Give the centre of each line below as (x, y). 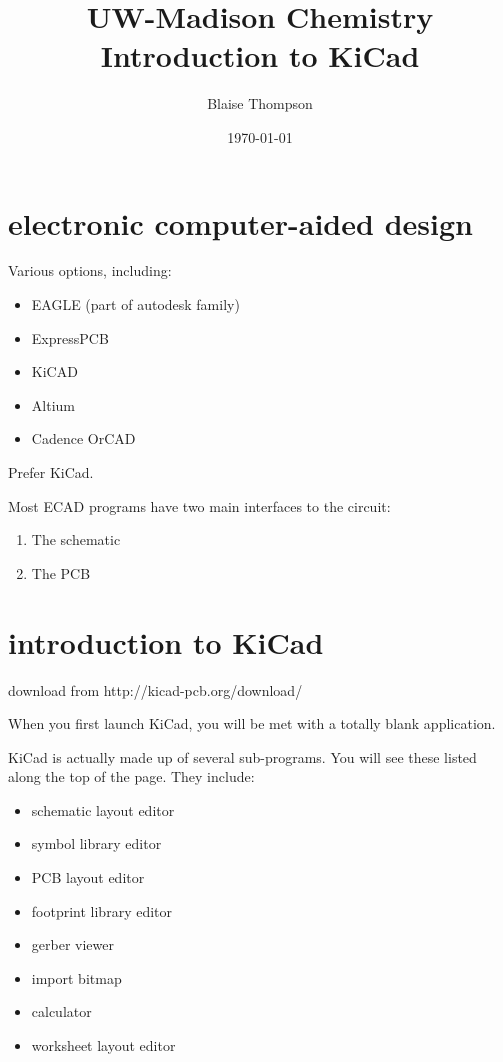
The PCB (61, 572)
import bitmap (76, 977)
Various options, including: (90, 270)
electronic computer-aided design (240, 222)
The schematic (76, 539)
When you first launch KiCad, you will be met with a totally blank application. (252, 723)
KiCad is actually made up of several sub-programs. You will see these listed (242, 756)
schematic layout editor (103, 809)
